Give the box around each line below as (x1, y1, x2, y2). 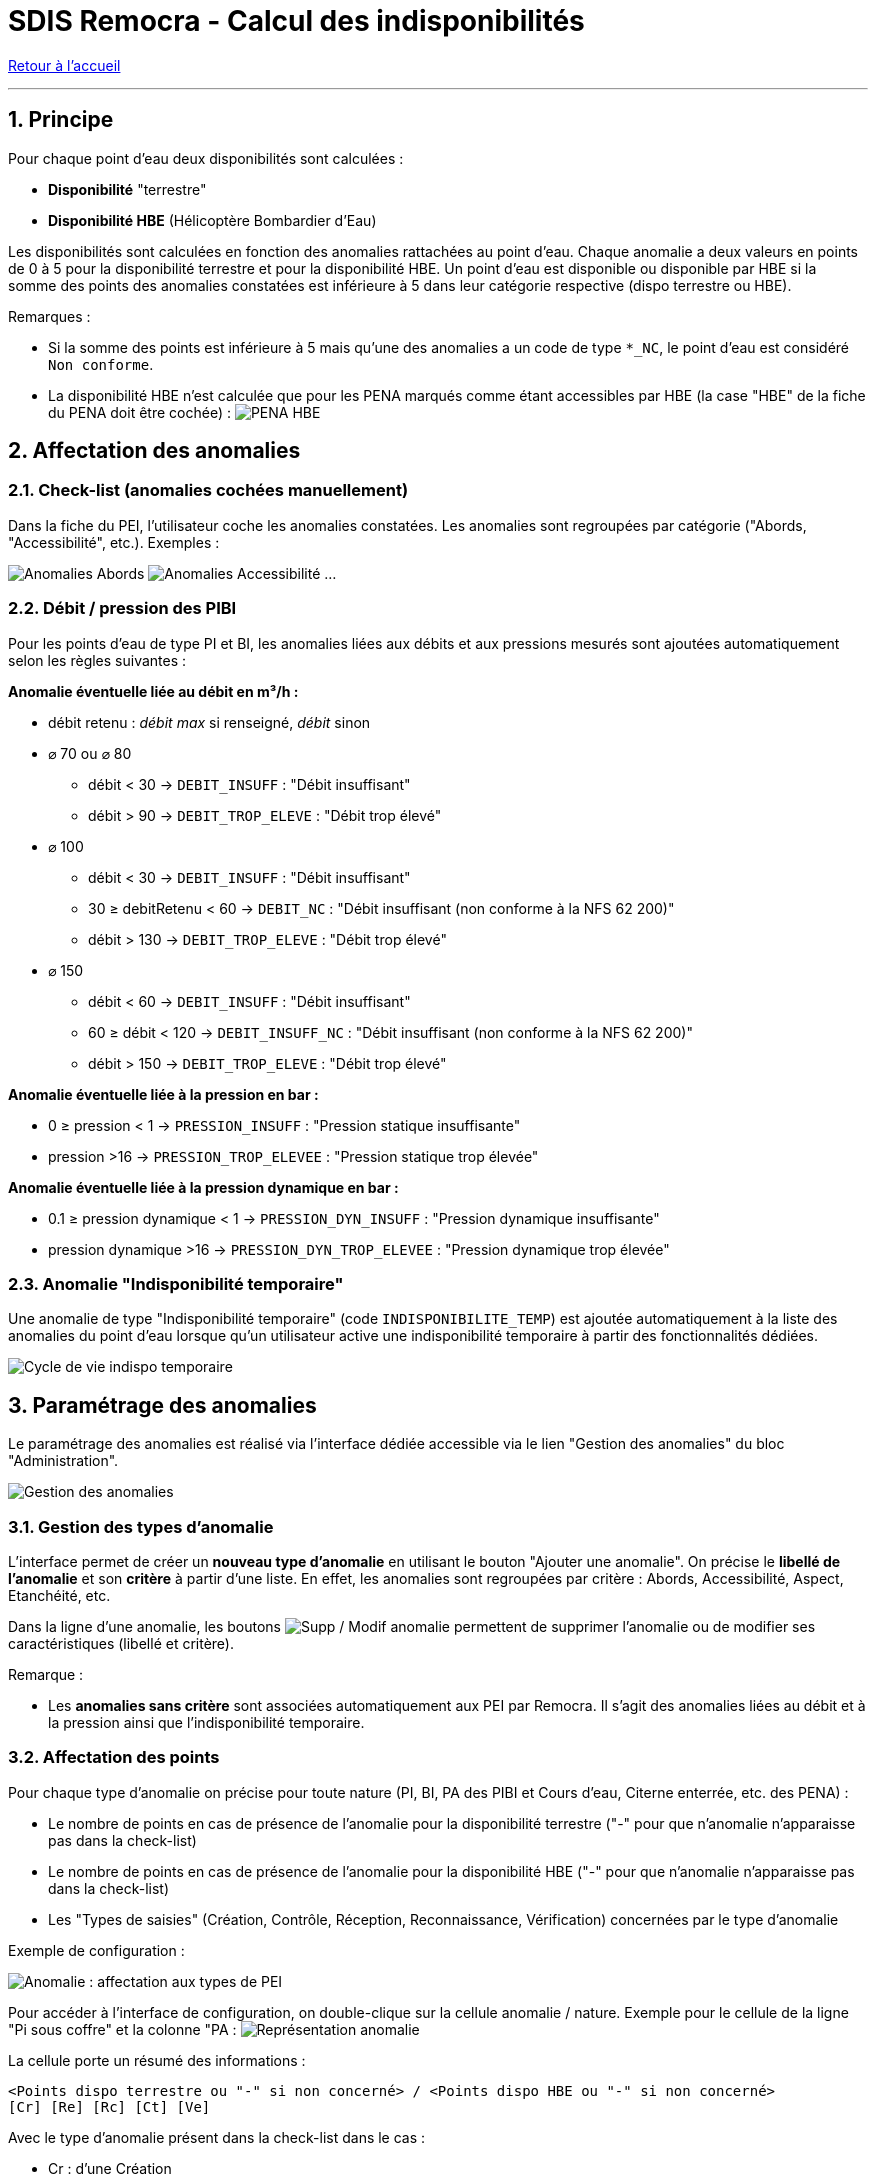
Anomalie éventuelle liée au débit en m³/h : (8, 682, 299, 700)
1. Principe (8, 107, 114, 133)
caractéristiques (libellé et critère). (8, 1634, 234, 1652)
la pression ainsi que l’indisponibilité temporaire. (48, 1713, 365, 1731)
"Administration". (8, 1452, 119, 1470)
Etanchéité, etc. (8, 1586, 111, 1604)
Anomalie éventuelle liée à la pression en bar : (8, 1085, 319, 1103)
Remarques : (8, 307, 91, 325)
